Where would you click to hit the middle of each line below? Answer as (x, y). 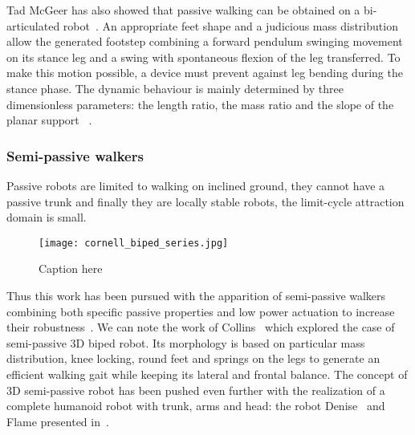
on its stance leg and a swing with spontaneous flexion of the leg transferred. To (203, 57)
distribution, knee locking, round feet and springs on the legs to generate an (193, 358)
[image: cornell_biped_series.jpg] (134, 243)
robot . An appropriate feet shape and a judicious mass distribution (230, 25)
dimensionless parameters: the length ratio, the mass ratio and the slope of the (200, 104)
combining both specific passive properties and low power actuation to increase (201, 311)
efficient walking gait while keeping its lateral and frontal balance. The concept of (207, 374)
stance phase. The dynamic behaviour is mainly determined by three (175, 88)
